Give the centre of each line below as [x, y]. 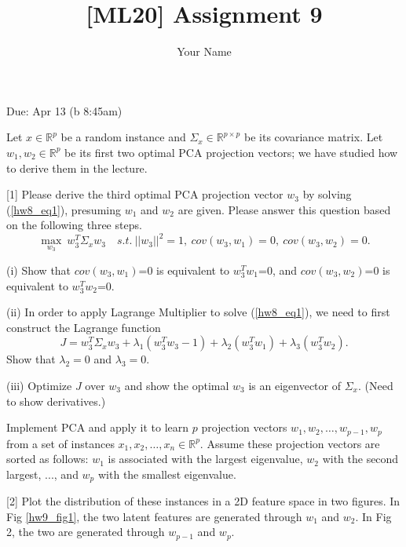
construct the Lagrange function [84, 327]
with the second [360, 459]
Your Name [204, 51]
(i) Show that [39, 270]
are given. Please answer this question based [284, 209]
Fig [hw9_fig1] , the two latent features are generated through [154, 516]
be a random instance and [123, 137]
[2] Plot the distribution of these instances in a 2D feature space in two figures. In [203, 501]
